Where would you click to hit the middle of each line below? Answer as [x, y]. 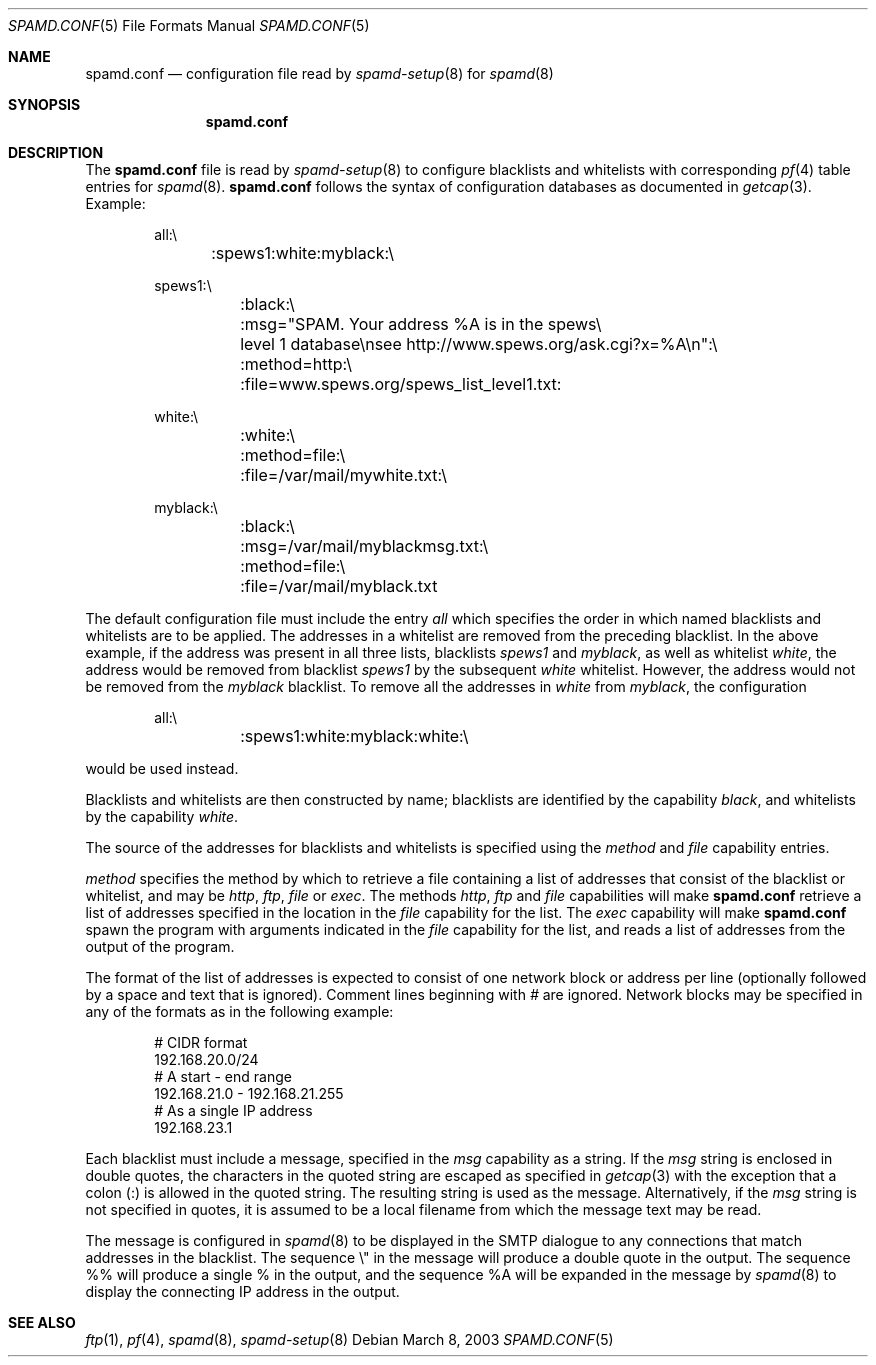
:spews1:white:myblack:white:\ [354, 736]
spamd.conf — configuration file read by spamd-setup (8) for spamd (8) [319, 73]
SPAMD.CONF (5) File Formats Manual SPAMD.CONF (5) [189, 25]
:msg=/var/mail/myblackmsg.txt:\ [364, 546]
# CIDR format [201, 1042]
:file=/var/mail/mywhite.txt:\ [343, 475]
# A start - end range [223, 1076]
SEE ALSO [42, 1322]
